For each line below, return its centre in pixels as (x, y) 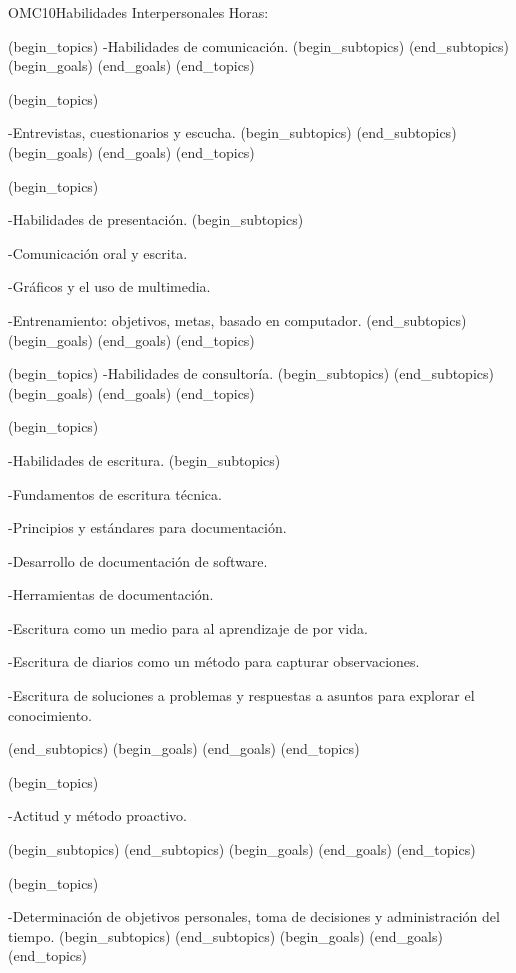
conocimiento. (50, 714)
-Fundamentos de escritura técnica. (115, 493)
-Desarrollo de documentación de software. (138, 560)
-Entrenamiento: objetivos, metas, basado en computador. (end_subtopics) (237, 319)
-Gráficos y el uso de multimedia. (109, 286)
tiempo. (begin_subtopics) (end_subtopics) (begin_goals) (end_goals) (225, 935)
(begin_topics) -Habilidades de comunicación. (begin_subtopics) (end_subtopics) (259, 45)
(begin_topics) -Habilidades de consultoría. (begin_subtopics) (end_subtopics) (251, 373)
